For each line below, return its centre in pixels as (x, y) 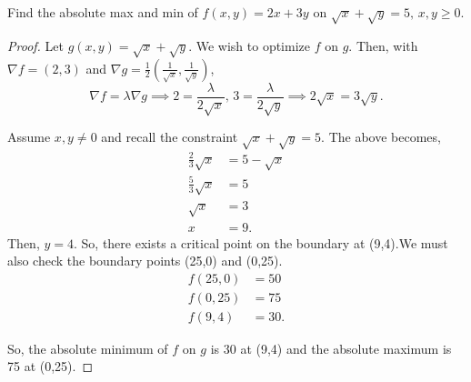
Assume (29, 137)
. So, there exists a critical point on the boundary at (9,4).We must (261, 242)
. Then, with (383, 45)
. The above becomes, (381, 137)
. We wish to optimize (249, 45)
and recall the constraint (170, 137)
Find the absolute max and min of (103, 12)
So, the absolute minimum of (88, 348)
